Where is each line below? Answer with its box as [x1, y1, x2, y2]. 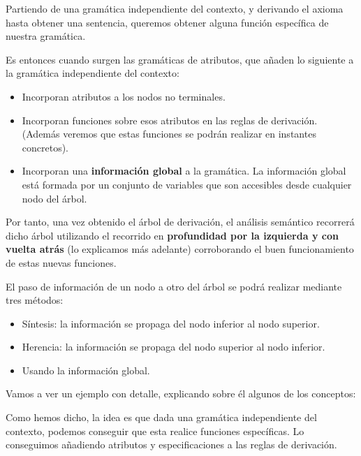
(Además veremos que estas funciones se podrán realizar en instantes [22, 126, 316, 141]
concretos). [22, 140, 69, 154]
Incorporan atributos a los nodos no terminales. [22, 89, 226, 103]
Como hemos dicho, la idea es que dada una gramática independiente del [6, 410, 317, 425]
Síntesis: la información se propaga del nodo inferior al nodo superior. [22, 316, 320, 330]
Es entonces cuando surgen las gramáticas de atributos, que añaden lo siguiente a [6, 52, 354, 66]
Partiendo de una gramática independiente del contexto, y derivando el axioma [6, 1, 344, 15]
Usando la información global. [22, 362, 150, 377]
